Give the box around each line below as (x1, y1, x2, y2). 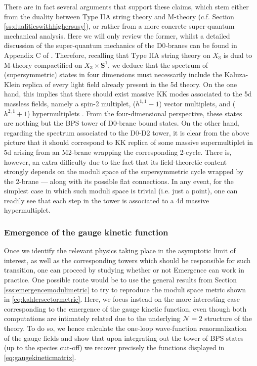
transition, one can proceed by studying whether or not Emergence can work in (4, 265, 244, 275)
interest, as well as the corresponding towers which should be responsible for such (4, 255, 251, 265)
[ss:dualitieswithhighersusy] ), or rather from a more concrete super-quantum (4, 21, 235, 31)
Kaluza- (224, 69, 248, 80)
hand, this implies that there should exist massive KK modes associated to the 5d (4, 89, 252, 99)
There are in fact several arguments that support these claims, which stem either (4, 1, 249, 11)
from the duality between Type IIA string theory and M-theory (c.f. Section (4, 11, 234, 21)
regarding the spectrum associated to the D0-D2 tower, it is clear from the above (4, 127, 249, 137)
